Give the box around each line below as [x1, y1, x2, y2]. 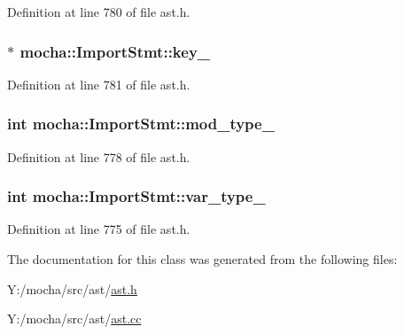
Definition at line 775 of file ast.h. [7, 220, 190, 238]
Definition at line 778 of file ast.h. [7, 147, 190, 166]
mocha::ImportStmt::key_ [19, 40, 211, 62]
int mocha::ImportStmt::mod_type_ [7, 113, 275, 135]
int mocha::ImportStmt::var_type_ [7, 185, 266, 207]
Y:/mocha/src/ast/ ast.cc [7, 309, 142, 328]
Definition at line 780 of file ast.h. [7, 3, 190, 20]
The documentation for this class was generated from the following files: [7, 250, 398, 268]
